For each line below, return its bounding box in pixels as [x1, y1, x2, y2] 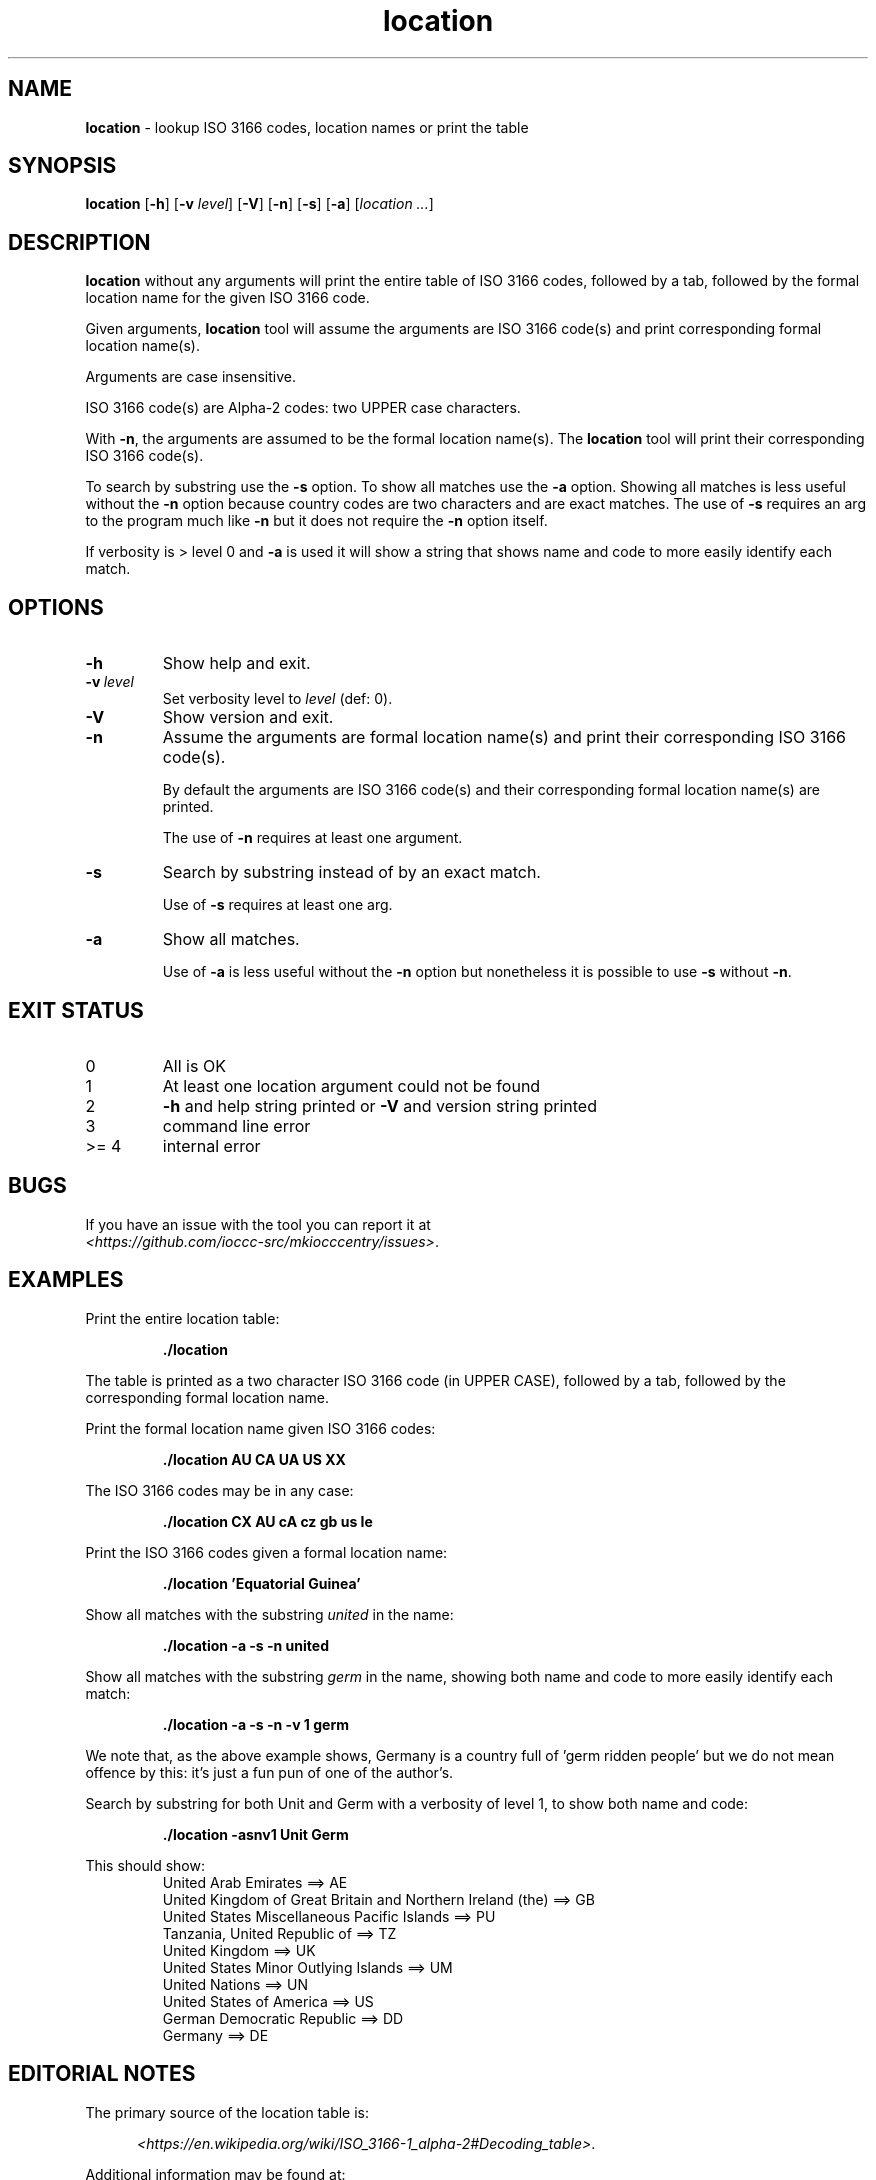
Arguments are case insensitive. [85, 368, 296, 386]
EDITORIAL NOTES [8, 2061, 196, 2087]
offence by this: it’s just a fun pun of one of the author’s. [85, 1763, 454, 1781]
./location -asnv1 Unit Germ [162, 1825, 349, 1843]
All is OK [162, 1055, 226, 1076]
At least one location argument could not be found [162, 1075, 541, 1096]
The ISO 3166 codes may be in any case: [85, 1481, 354, 1499]
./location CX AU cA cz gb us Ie [162, 1512, 373, 1530]
